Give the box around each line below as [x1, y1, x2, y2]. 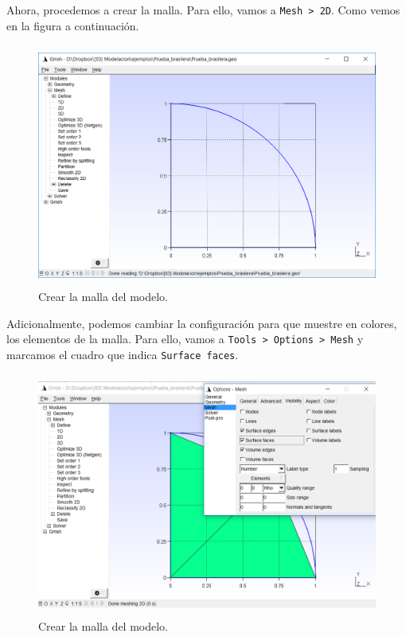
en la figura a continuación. [6, 17, 139, 33]
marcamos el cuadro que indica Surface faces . [6, 346, 239, 363]
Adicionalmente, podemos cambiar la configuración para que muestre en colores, [6, 315, 397, 331]
